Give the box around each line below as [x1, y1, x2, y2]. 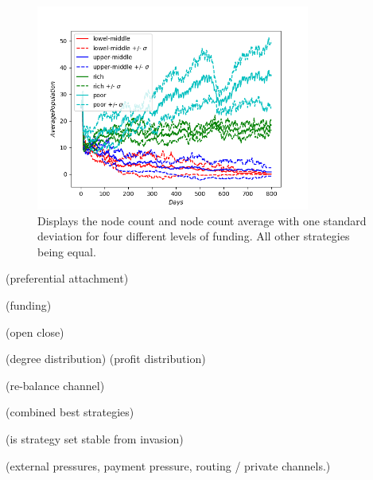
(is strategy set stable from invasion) [6, 431, 184, 447]
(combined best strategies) [6, 404, 134, 420]
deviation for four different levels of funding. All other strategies [37, 228, 350, 244]
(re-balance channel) [6, 377, 105, 393]
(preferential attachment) [6, 270, 129, 287]
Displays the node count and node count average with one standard [37, 212, 367, 228]
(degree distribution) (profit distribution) [6, 350, 206, 367]
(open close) [6, 323, 64, 340]
